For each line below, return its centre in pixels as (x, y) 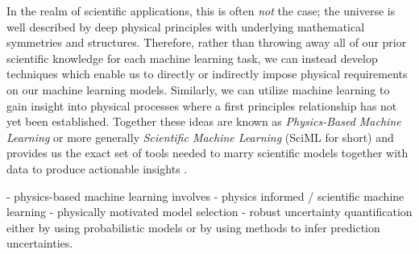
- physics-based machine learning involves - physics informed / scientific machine (205, 196)
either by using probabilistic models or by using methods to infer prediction (193, 227)
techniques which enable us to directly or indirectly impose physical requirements (207, 74)
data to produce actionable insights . (97, 168)
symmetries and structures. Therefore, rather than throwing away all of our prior (207, 42)
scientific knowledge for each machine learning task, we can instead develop (192, 58)
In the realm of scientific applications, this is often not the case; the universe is (201, 10)
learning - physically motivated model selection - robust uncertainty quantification (209, 212)
